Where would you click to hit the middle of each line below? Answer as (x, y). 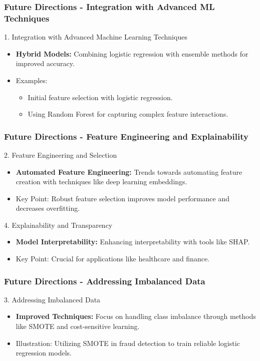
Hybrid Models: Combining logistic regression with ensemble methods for (132, 53)
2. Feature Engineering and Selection (61, 154)
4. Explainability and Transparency (58, 225)
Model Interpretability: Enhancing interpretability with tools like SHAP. (133, 242)
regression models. (44, 353)
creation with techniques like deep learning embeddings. (101, 182)
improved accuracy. (45, 63)
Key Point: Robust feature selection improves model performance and (123, 198)
